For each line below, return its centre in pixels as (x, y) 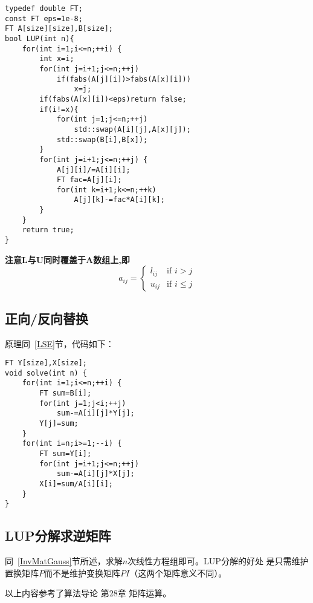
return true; (48, 230)
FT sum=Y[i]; (66, 454)
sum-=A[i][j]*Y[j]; (95, 413)
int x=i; (57, 59)
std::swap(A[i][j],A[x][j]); (132, 129)
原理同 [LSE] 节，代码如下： (60, 343)
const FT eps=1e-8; (44, 18)
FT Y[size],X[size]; (46, 363)
